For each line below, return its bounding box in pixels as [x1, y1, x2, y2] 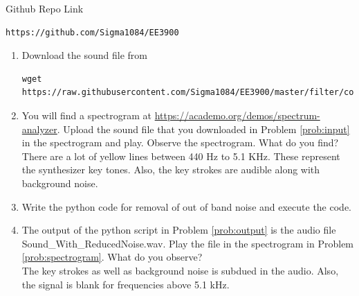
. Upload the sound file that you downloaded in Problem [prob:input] [57, 121, 350, 136]
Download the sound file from [21, 48, 147, 62]
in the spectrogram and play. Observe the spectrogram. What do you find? [21, 135, 339, 150]
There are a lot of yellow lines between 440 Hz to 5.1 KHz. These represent [21, 148, 340, 163]
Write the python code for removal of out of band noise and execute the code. [21, 199, 351, 214]
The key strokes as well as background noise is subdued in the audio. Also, [21, 263, 339, 277]
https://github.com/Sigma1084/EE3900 [6, 27, 179, 37]
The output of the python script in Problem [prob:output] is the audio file [21, 223, 336, 237]
